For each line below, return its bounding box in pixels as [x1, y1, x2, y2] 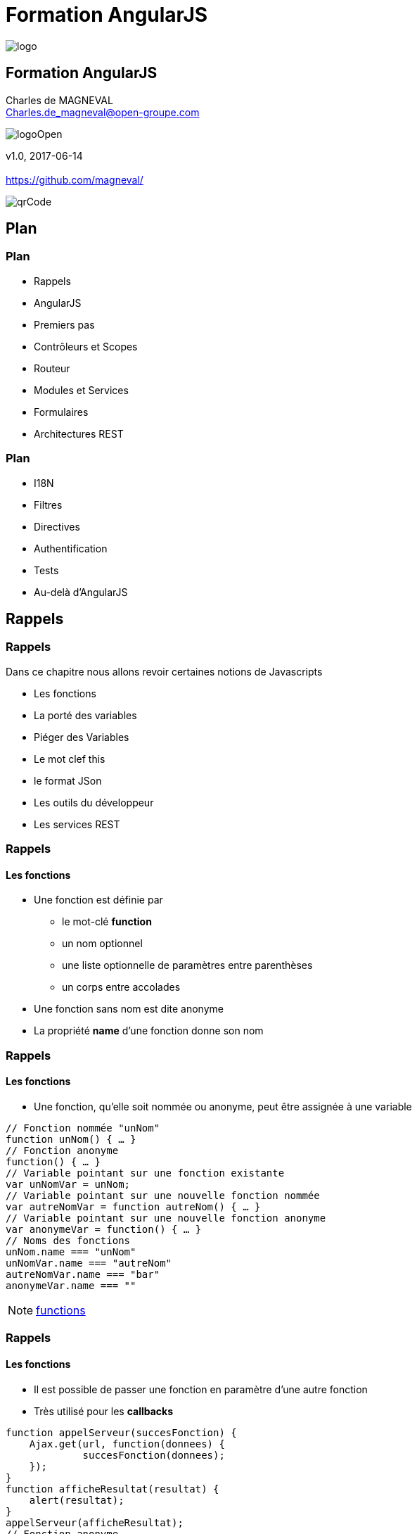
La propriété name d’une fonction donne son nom [34, 1025, 264, 1037]
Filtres [34, 498, 63, 511]
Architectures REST [34, 427, 124, 440]
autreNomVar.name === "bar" [6, 1268, 160, 1280]
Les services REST [34, 818, 120, 830]
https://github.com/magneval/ [6, 173, 143, 186]
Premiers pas [34, 318, 95, 331]
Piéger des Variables [34, 730, 129, 743]
